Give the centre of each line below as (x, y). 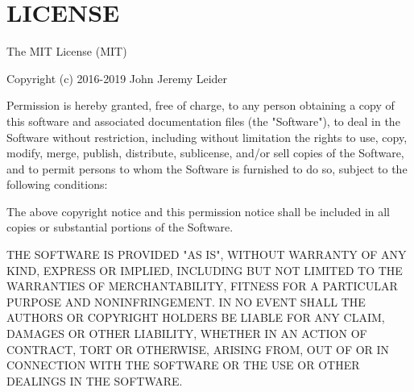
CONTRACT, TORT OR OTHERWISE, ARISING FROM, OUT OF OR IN (198, 349)
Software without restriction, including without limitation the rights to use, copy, (207, 137)
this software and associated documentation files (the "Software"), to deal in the (203, 121)
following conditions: (57, 184)
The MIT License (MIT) (67, 51)
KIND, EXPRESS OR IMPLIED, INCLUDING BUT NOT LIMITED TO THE (205, 270)
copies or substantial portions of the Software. (120, 227)
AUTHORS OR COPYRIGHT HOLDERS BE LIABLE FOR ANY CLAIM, (196, 317)
